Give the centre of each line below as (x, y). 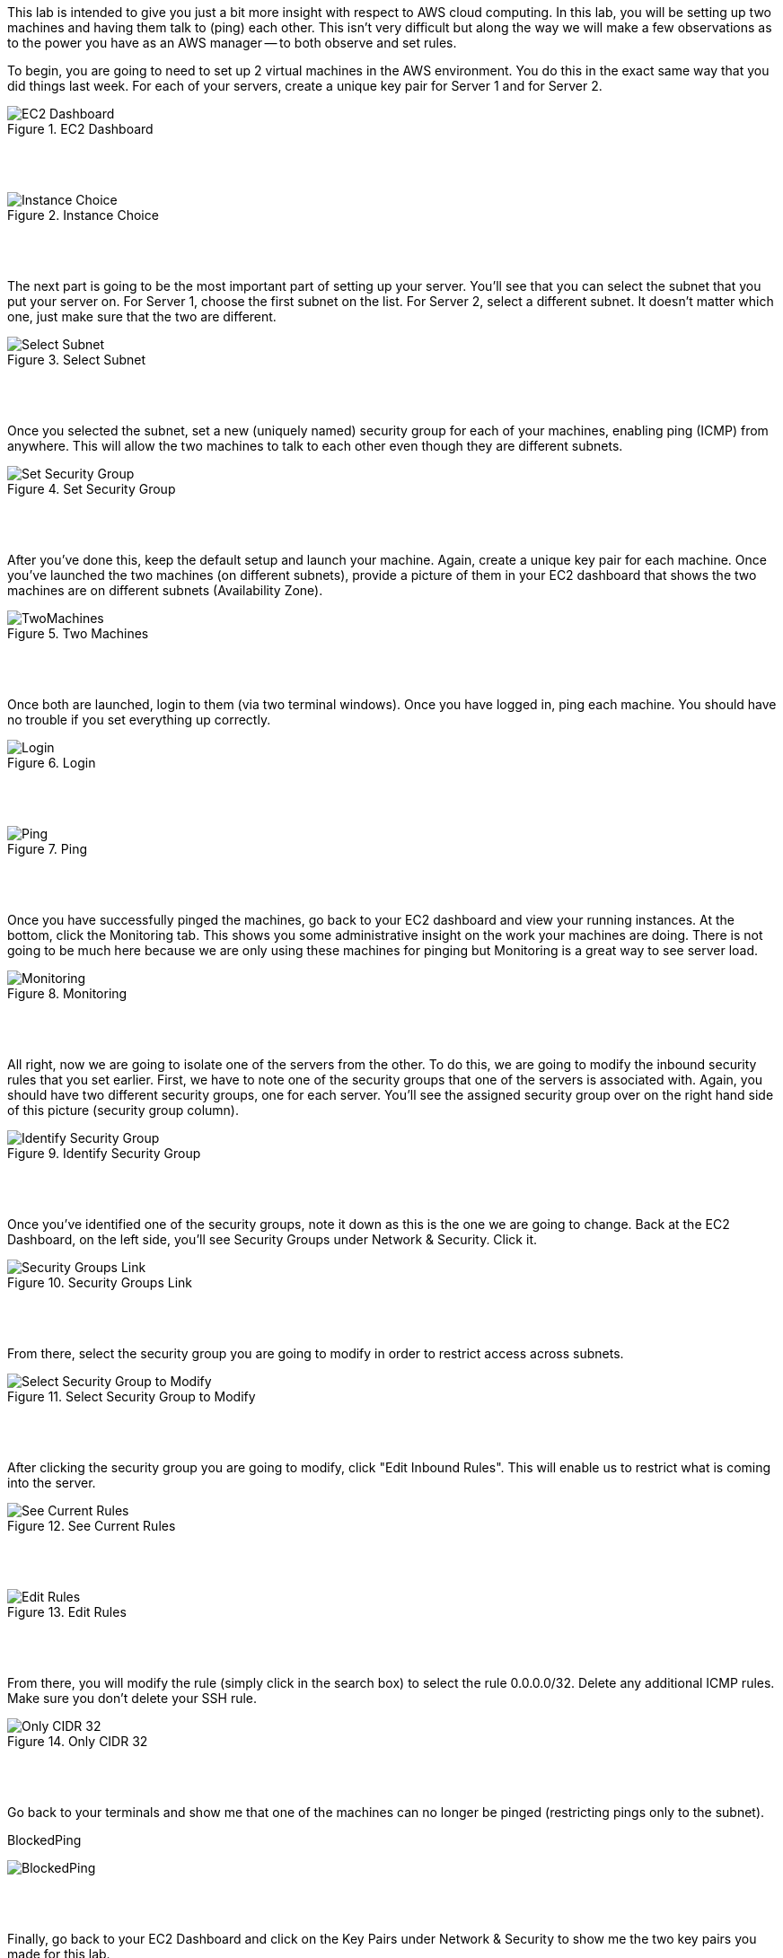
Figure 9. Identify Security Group (104, 1153)
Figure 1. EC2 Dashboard (80, 129)
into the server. (52, 1483)
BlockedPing (44, 1840)
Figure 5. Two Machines (78, 633)
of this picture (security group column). (123, 1110)
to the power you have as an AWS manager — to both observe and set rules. (232, 43)
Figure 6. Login (52, 763)
